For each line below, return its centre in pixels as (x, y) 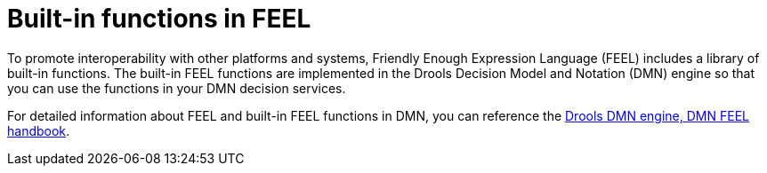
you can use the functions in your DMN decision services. (177, 88)
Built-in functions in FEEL (159, 19)
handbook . (39, 130)
